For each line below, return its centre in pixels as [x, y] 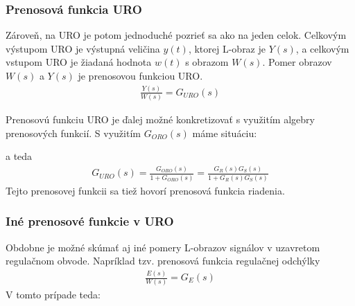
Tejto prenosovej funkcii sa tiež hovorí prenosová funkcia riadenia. [145, 190]
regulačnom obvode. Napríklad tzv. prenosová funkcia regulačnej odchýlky [163, 261]
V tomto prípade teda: [53, 295]
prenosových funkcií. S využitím [73, 133]
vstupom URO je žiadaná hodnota [79, 62]
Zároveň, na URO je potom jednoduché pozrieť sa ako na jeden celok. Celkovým [176, 35]
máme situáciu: [225, 133]
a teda [19, 156]
